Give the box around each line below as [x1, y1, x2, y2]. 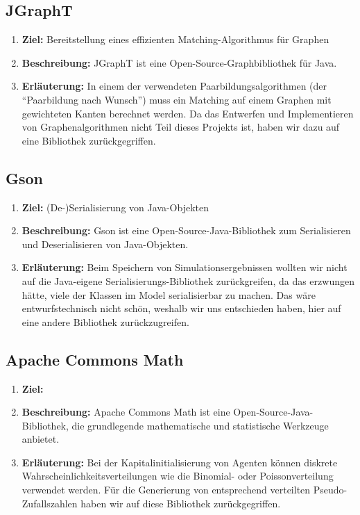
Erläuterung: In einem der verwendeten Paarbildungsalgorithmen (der [22, 79, 327, 93]
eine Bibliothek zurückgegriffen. [22, 133, 156, 147]
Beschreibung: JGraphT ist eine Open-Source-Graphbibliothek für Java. [22, 55, 337, 70]
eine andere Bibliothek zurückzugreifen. [22, 314, 189, 329]
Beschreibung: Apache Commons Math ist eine [22, 404, 230, 419]
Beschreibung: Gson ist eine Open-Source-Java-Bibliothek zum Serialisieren [22, 223, 351, 238]
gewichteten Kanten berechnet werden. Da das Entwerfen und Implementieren [22, 106, 354, 120]
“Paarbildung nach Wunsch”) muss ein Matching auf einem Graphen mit [22, 92, 332, 106]
